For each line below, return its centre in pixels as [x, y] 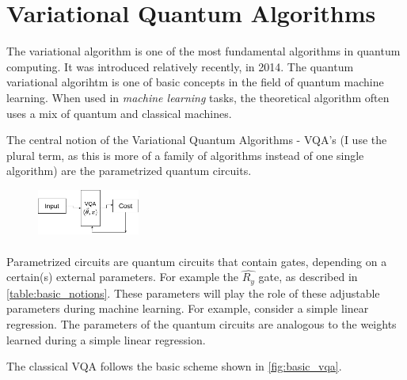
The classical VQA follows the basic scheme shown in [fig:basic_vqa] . [174, 366]
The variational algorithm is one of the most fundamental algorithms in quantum [203, 51]
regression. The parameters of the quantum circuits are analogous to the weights [202, 323]
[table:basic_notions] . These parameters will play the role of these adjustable [193, 293]
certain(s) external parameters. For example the [122, 277]
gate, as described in [308, 277]
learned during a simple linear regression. [106, 339]
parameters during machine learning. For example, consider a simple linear [188, 308]
